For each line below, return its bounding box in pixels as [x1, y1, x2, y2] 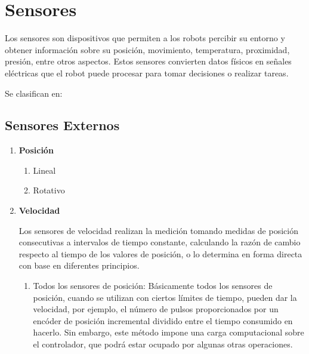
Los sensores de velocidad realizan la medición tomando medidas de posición [18, 224, 298, 236]
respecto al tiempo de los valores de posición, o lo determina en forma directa [18, 247, 302, 260]
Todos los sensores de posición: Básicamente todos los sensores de [33, 279, 273, 292]
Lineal [33, 164, 56, 176]
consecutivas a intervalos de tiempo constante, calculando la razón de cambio [18, 236, 301, 248]
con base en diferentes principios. [18, 259, 140, 272]
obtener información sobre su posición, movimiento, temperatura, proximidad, [5, 43, 290, 56]
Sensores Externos [5, 116, 120, 134]
